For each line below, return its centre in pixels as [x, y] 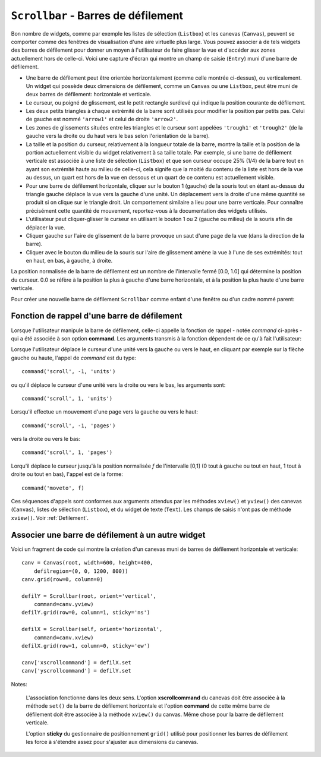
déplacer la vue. [45, 227]
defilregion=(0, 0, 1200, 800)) [81, 571]
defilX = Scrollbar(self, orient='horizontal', [92, 629]
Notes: [19, 684]
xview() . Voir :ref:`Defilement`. [50, 518]
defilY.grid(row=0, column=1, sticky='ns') [86, 613]
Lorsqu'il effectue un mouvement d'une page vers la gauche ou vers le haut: [105, 412]
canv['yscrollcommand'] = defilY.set [77, 671]
